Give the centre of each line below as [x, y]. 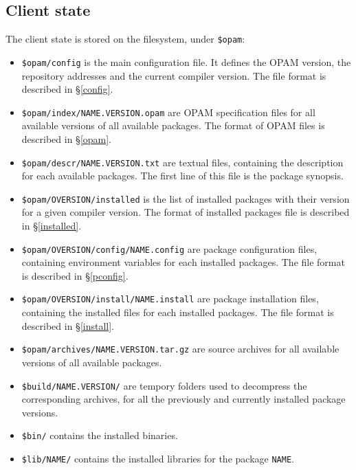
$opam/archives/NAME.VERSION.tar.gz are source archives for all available [180, 349]
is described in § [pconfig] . [75, 275]
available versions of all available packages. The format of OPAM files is [173, 125]
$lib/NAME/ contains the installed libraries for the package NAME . [158, 459]
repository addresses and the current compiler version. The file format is [174, 75]
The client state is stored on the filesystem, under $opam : [125, 39]
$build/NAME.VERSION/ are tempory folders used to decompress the [164, 385]
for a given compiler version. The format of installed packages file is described [186, 212]
